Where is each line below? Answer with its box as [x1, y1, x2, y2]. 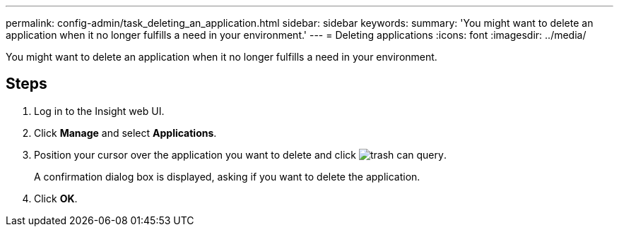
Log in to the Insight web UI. [34, 104, 165, 117]
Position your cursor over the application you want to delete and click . [34, 148, 447, 161]
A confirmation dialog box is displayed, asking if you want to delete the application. [34, 170, 420, 183]
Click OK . [34, 192, 78, 204]
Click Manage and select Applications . [34, 126, 217, 139]
